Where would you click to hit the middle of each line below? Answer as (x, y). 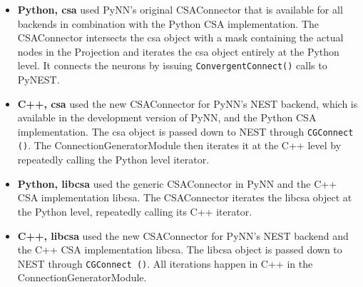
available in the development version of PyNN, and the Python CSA (167, 117)
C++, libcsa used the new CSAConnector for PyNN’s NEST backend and (183, 235)
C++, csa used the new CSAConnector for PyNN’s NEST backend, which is (188, 103)
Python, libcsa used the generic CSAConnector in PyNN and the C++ (177, 183)
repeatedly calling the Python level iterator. (113, 160)
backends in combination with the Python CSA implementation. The (168, 23)
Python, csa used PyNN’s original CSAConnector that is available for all (180, 9)
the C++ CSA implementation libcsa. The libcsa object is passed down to (180, 250)
